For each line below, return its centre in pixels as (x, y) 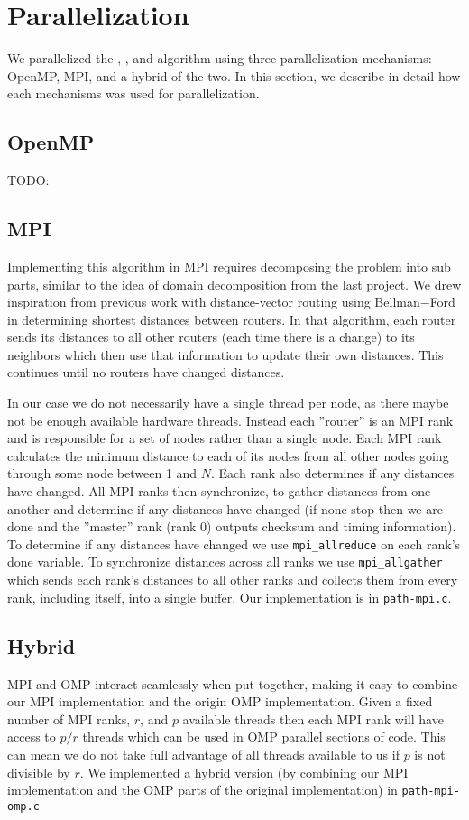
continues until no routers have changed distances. (146, 372)
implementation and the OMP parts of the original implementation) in (202, 790)
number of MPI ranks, (69, 719)
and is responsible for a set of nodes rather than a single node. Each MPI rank (225, 438)
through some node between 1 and (102, 473)
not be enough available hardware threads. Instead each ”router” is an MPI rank (230, 420)
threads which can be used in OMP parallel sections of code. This (264, 737)
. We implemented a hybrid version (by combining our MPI (244, 772)
